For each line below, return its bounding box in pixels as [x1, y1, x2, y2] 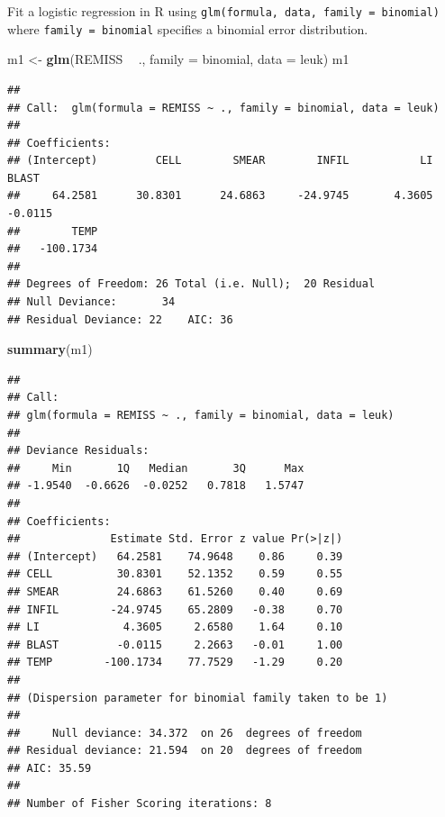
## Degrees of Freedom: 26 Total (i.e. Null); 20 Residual [7, 277, 376, 291]
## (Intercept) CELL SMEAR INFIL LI [7, 154, 433, 168]
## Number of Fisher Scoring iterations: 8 [7, 797, 272, 811]
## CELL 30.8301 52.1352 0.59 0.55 [7, 567, 343, 581]
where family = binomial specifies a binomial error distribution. [7, 19, 368, 38]
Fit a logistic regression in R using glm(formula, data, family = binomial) [7, 2, 440, 20]
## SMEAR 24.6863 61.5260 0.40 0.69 [7, 585, 343, 598]
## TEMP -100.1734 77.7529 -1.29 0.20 [7, 656, 343, 669]
